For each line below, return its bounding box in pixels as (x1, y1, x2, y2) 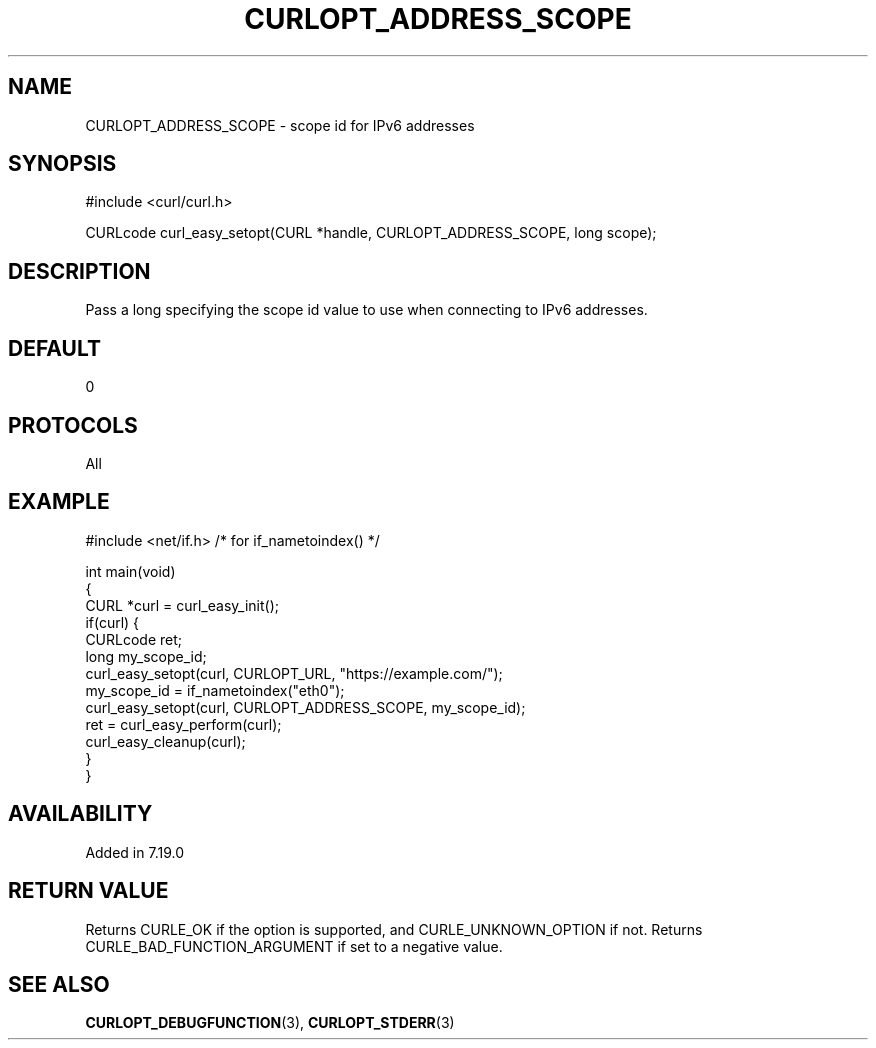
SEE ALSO (8, 971, 110, 997)
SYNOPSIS (8, 151, 117, 177)
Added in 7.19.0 (85, 843, 184, 861)
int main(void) (85, 562, 176, 580)
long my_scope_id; (85, 647, 207, 665)
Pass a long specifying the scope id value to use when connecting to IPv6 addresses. (85, 301, 648, 319)
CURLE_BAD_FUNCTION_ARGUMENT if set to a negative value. (85, 937, 503, 955)
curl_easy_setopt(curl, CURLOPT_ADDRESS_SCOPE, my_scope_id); (85, 698, 526, 716)
